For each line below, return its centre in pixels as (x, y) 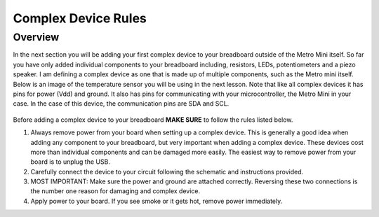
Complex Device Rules (80, 18)
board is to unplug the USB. (70, 162)
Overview (36, 37)
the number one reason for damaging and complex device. (115, 191)
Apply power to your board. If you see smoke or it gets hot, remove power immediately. (157, 201)
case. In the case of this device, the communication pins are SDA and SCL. (121, 104)
